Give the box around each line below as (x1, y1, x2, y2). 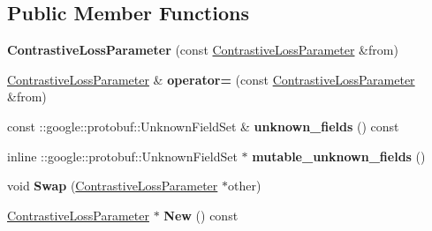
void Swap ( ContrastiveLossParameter (7, 176, 218, 195)
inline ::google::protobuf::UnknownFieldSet (7, 146, 238, 165)
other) (227, 176, 261, 195)
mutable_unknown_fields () (252, 146, 426, 165)
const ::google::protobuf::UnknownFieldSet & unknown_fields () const (7, 116, 399, 135)
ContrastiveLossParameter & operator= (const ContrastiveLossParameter (7, 70, 415, 88)
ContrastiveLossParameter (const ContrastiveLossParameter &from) (7, 41, 398, 59)
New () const (163, 205, 239, 224)
